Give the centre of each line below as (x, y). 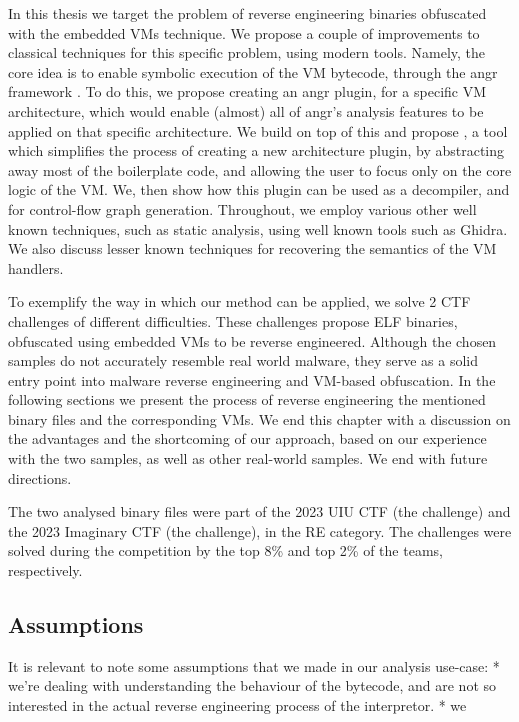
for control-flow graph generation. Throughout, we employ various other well (242, 208)
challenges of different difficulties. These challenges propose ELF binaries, (233, 320)
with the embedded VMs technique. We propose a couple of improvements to (244, 32)
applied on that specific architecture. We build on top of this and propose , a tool (258, 130)
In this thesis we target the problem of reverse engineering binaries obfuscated (247, 13)
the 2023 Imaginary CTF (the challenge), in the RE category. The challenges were (260, 530)
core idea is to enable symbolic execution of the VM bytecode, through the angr (253, 71)
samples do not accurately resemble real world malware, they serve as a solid (243, 360)
